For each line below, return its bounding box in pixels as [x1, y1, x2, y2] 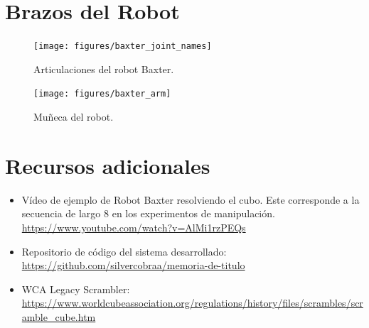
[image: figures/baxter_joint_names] [33, 41, 212, 52]
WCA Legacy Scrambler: [21, 281, 130, 296]
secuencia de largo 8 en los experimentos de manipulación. [21, 206, 275, 221]
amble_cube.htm [21, 309, 96, 324]
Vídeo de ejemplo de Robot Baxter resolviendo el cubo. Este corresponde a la [21, 192, 360, 207]
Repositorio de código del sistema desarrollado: [21, 244, 227, 258]
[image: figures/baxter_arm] [33, 89, 171, 99]
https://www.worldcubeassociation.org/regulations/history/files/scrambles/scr [21, 295, 363, 310]
